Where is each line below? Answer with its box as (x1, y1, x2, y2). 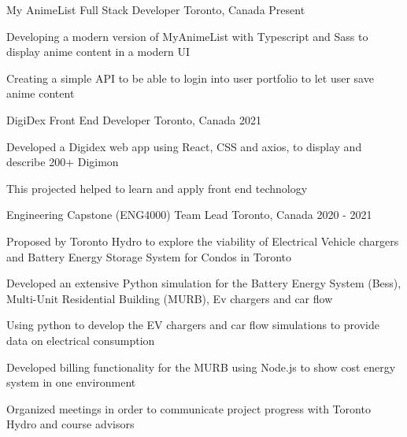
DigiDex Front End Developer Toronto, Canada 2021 (6, 111, 261, 128)
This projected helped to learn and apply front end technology (6, 180, 308, 196)
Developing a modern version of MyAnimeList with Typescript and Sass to (6, 28, 368, 44)
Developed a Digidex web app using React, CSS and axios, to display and (6, 138, 362, 154)
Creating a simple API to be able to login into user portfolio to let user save (6, 69, 374, 86)
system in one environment (6, 374, 136, 391)
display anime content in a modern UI (6, 43, 191, 60)
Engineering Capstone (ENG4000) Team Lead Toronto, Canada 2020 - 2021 (6, 206, 372, 223)
